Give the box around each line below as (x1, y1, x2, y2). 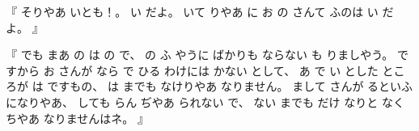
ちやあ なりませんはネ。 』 (6, 109, 149, 126)
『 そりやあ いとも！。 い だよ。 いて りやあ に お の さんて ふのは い (6, 3, 379, 19)
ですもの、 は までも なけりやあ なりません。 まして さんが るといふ (47, 78, 413, 95)
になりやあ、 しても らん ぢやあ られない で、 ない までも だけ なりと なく (6, 93, 404, 110)
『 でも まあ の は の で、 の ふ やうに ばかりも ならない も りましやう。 (6, 46, 394, 63)
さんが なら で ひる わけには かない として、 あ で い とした (58, 61, 379, 78)
